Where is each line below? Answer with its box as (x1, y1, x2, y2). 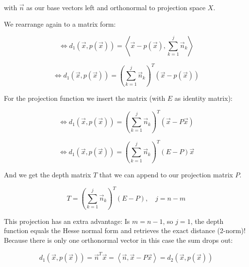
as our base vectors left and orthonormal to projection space (26, 2, 206, 12)
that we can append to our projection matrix (99, 170, 233, 180)
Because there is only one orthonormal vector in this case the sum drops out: (4, 235, 233, 245)
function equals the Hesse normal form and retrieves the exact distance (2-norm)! (4, 225, 246, 236)
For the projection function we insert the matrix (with (4, 93, 166, 103)
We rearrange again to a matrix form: (4, 18, 116, 29)
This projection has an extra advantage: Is (4, 216, 130, 226)
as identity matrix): (174, 93, 232, 103)
